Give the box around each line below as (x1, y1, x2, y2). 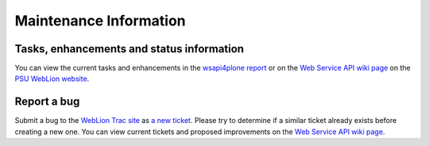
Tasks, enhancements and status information (14, 42, 245, 56)
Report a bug (14, 95, 80, 109)
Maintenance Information (14, 12, 186, 29)
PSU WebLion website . (14, 74, 90, 83)
